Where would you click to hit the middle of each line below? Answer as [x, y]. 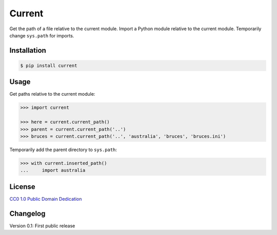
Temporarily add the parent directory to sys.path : [63, 149]
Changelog [27, 213]
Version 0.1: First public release [42, 226]
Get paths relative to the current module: [52, 94]
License [22, 187]
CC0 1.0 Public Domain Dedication [46, 199]
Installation [28, 50]
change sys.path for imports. [42, 35]
